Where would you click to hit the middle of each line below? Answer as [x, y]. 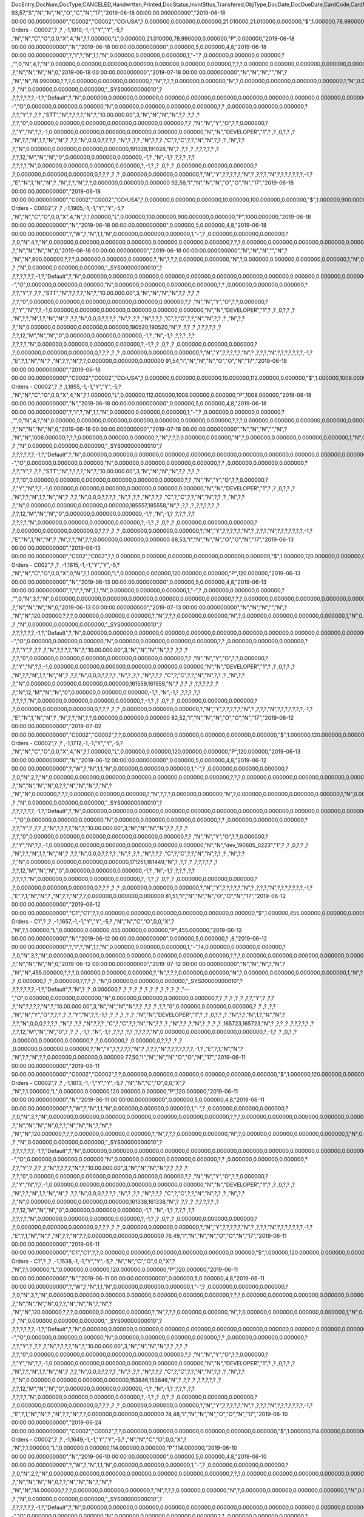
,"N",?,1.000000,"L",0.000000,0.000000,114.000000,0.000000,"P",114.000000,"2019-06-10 [124, 1448]
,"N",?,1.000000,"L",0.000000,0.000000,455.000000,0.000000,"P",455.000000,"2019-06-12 [126, 930]
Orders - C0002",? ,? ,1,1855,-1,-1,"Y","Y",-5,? [66, 387]
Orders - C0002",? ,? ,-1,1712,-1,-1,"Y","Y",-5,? [67, 743]
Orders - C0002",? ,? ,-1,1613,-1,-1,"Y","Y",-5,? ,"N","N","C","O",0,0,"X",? [98, 1083]
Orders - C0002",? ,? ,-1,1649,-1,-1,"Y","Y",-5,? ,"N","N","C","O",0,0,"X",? [99, 1440]
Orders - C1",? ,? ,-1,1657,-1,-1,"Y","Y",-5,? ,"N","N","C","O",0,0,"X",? [93, 922]
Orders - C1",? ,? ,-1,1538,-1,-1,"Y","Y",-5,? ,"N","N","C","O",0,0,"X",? [93, 1261]
